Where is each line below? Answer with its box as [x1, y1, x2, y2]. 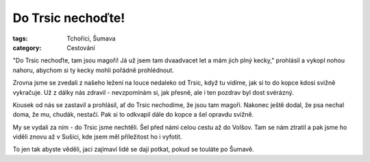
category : [12, 43, 42, 51]
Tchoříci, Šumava [66, 34, 116, 43]
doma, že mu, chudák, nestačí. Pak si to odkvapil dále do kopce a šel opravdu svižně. [12, 111, 254, 119]
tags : [12, 34, 28, 43]
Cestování [66, 43, 95, 51]
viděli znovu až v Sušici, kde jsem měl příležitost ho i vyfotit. [12, 132, 182, 141]
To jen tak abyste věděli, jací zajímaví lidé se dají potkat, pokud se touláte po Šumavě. [12, 145, 254, 154]
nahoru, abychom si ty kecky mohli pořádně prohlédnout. [12, 66, 175, 74]
